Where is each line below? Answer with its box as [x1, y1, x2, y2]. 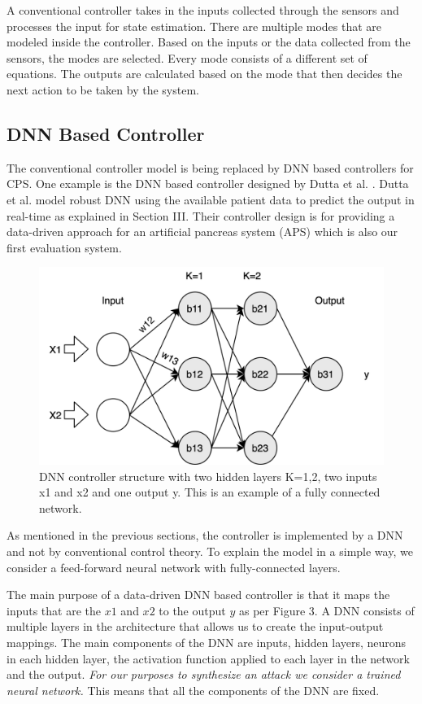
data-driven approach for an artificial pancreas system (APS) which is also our [7, 223, 398, 240]
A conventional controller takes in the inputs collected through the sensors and [7, 2, 399, 18]
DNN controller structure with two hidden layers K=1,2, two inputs [39, 467, 377, 484]
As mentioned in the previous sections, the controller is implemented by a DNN [7, 527, 403, 544]
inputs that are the [7, 601, 102, 619]
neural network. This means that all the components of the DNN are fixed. [7, 681, 380, 698]
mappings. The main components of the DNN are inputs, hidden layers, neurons [7, 633, 407, 650]
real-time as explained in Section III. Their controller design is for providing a [7, 207, 395, 224]
